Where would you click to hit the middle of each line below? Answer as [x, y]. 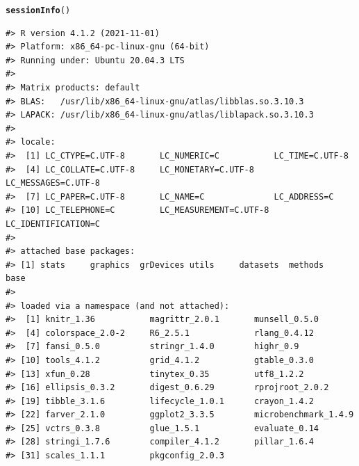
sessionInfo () [38, 10]
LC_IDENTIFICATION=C [53, 224]
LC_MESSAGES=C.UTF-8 [53, 183]
